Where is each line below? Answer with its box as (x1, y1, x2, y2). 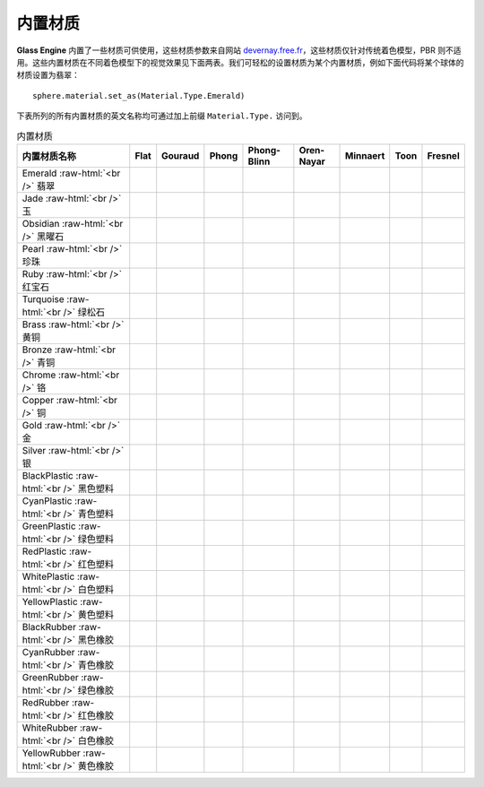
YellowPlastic (22, 595, 78, 608)
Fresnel (427, 149, 461, 161)
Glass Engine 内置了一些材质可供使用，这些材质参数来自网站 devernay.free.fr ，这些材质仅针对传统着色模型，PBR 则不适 (16, 45, 462, 56)
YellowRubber (22, 747, 81, 759)
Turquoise (22, 292, 65, 305)
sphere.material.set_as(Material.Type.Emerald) (32, 91, 246, 100)
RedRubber (22, 696, 70, 708)
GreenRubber (22, 670, 80, 683)
